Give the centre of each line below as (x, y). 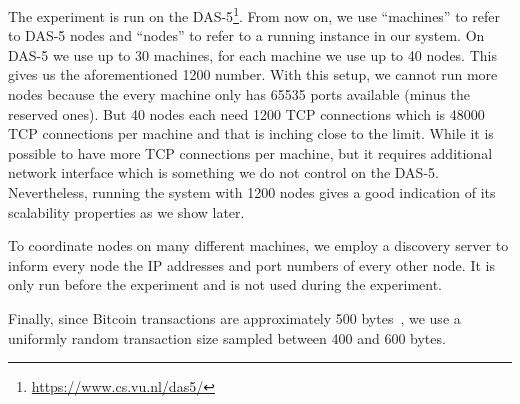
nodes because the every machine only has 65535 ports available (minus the (239, 94)
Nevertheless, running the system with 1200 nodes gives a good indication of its (252, 192)
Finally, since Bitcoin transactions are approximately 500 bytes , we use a (234, 317)
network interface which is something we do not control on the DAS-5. (223, 172)
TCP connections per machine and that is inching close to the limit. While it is (251, 133)
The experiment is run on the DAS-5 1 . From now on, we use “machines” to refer (254, 14)
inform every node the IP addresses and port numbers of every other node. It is (251, 264)
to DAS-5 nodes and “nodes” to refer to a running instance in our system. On (246, 35)
